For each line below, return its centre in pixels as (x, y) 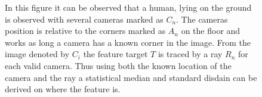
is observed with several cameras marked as (84, 19)
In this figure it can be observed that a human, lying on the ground (128, 7)
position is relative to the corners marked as (85, 31)
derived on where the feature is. (63, 89)
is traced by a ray (190, 54)
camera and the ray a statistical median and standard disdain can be (131, 77)
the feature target (115, 54)
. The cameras (202, 19)
